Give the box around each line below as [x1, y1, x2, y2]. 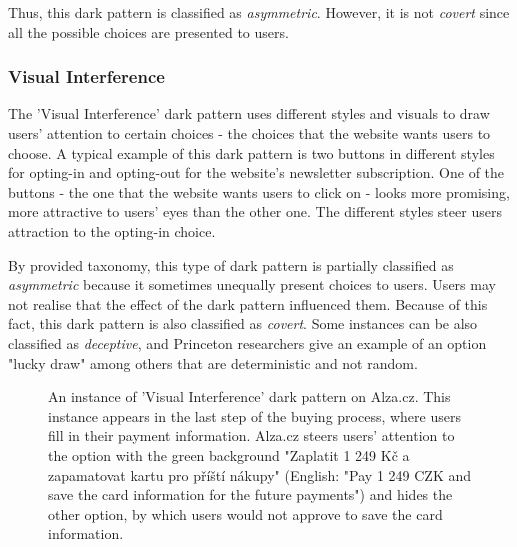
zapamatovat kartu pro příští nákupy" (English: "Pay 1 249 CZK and [48, 464, 472, 485]
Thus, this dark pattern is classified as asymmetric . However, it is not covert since [8, 2, 510, 22]
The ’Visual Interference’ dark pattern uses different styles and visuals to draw [8, 103, 490, 124]
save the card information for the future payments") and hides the [48, 484, 453, 505]
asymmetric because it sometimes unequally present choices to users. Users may [8, 274, 496, 295]
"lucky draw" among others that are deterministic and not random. [8, 352, 418, 373]
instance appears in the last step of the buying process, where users [48, 405, 461, 426]
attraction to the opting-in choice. [8, 220, 216, 241]
